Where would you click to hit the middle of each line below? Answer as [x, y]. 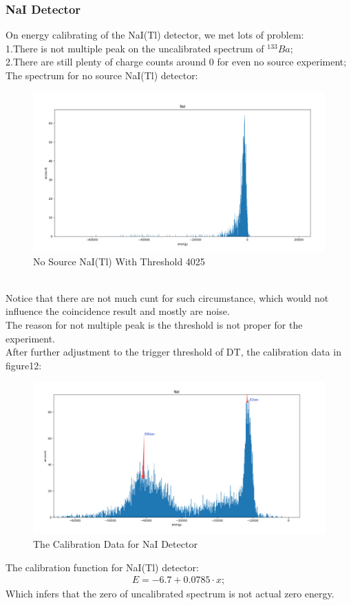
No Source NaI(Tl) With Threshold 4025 [119, 261]
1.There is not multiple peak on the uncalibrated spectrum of [135, 48]
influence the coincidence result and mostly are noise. [118, 311]
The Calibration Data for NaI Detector [115, 544]
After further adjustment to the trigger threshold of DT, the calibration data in [173, 352]
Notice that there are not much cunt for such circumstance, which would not [167, 297]
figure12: [24, 365]
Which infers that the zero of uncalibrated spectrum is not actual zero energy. [170, 594]
